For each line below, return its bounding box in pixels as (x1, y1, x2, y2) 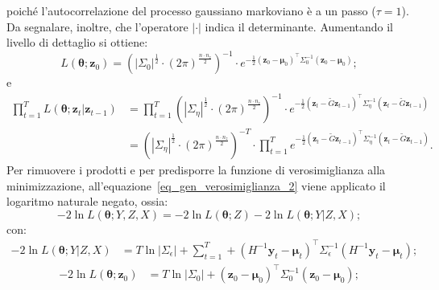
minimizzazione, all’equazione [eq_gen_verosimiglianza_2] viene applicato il (6, 177, 386, 194)
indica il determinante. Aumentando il (205, 18, 394, 35)
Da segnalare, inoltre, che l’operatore (6, 18, 188, 35)
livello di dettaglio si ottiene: (6, 34, 148, 51)
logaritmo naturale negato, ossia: (6, 193, 168, 210)
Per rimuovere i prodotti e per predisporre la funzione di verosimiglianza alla (6, 161, 386, 178)
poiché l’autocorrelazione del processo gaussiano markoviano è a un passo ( (6, 2, 376, 18)
